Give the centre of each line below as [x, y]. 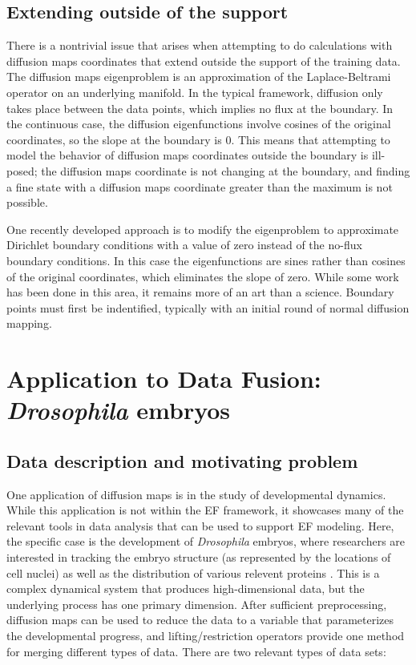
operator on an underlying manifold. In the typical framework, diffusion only [195, 92]
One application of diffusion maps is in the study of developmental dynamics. [196, 494]
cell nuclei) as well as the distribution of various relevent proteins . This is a [193, 572]
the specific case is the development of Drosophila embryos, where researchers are [206, 541]
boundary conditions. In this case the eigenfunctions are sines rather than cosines [206, 260]
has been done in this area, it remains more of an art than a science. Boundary [200, 292]
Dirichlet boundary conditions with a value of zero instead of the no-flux [184, 245]
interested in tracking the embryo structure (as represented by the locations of [199, 557]
